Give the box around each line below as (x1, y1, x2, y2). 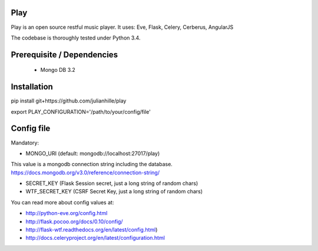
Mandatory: (11, 139, 39, 146)
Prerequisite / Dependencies (11, 49, 118, 60)
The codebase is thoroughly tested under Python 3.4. (11, 34, 141, 41)
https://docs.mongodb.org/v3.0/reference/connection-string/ (11, 169, 160, 176)
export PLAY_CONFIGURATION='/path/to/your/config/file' (11, 108, 151, 115)
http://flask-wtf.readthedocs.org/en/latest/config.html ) (25, 226, 158, 233)
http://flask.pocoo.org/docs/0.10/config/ (25, 218, 123, 225)
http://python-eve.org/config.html (25, 210, 108, 217)
